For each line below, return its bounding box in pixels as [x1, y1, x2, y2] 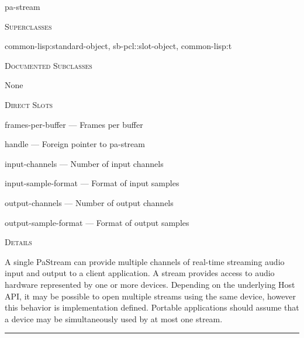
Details [5, 236, 32, 248]
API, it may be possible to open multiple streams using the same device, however [5, 290, 296, 302]
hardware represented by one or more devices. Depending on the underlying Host [5, 278, 295, 290]
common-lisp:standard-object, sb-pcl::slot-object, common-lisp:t [5, 40, 232, 52]
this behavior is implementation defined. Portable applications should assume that [5, 301, 299, 313]
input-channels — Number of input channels [5, 157, 164, 169]
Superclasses [5, 20, 52, 32]
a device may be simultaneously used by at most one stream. [5, 312, 223, 325]
